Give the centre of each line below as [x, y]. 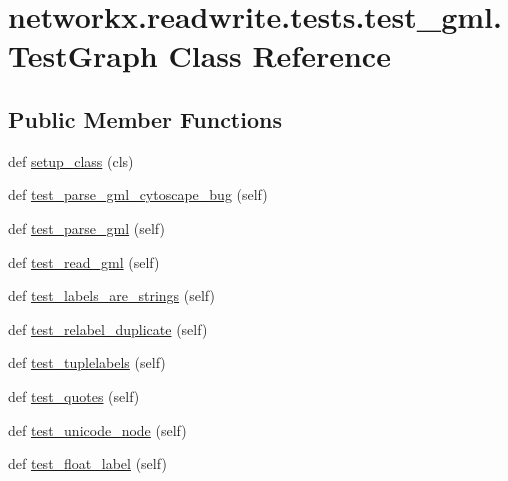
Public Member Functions [145, 118]
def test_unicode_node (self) [97, 429]
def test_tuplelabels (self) [87, 362]
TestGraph [83, 55]
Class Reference [279, 55]
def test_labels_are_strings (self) [111, 295]
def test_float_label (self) [87, 463]
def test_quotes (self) [74, 395]
